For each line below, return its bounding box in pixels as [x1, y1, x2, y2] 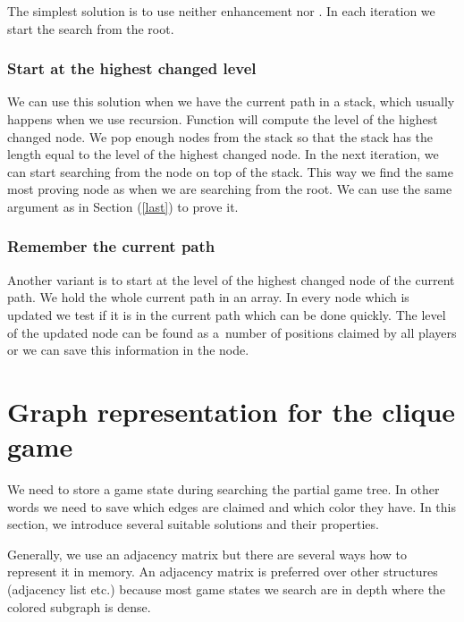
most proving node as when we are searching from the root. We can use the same [7, 180, 452, 198]
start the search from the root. [7, 19, 174, 38]
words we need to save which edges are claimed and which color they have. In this [7, 497, 457, 516]
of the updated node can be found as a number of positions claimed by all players [7, 323, 457, 341]
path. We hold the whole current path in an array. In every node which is [7, 288, 409, 307]
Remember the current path [7, 235, 215, 257]
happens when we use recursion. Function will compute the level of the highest [7, 110, 438, 128]
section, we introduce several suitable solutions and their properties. [7, 515, 379, 534]
